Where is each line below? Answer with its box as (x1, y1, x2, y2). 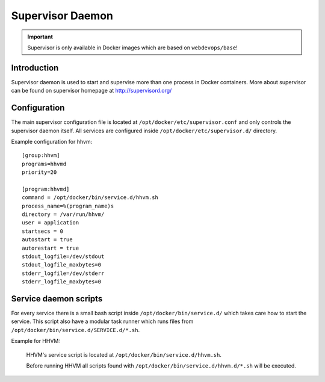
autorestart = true (22, 244, 79, 251)
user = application (22, 220, 79, 226)
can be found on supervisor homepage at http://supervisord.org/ (11, 87, 172, 94)
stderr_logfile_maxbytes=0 (22, 279, 102, 285)
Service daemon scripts (11, 294, 103, 304)
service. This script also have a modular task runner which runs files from (11, 318, 194, 325)
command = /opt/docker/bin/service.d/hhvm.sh (22, 194, 159, 201)
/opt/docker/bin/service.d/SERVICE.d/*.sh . (11, 326, 140, 333)
